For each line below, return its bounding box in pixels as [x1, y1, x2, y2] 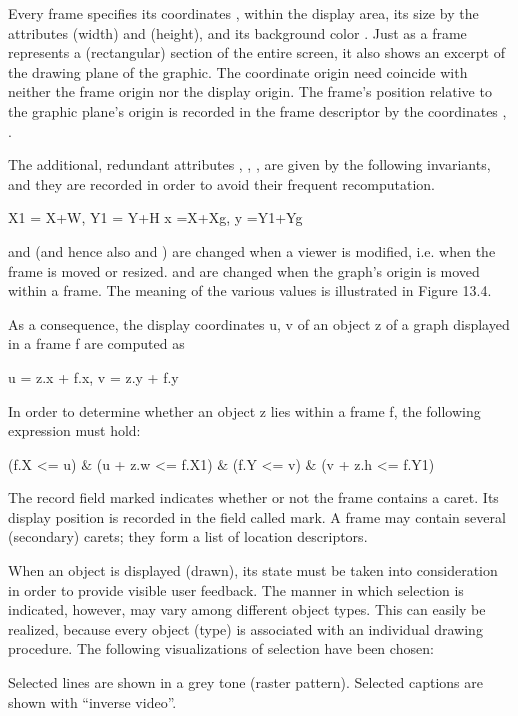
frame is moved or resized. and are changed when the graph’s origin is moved [8, 260, 480, 281]
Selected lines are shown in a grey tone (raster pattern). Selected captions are [8, 672, 483, 693]
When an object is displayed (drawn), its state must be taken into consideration [8, 560, 498, 581]
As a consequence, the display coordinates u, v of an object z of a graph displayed [8, 313, 510, 334]
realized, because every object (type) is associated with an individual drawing [8, 618, 483, 639]
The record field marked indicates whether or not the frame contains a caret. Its [8, 487, 499, 508]
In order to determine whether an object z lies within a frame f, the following [8, 400, 481, 421]
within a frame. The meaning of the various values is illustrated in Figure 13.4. [8, 280, 492, 301]
